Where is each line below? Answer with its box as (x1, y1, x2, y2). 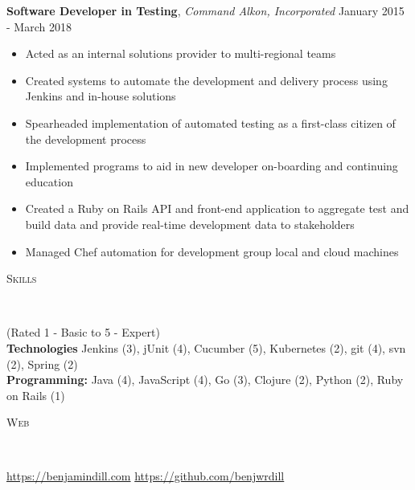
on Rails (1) (6, 386, 65, 403)
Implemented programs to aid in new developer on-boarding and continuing (25, 157, 398, 174)
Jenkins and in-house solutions (25, 88, 176, 104)
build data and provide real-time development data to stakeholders (25, 215, 355, 232)
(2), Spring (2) (6, 355, 78, 372)
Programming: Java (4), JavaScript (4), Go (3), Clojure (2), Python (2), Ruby (6, 371, 404, 388)
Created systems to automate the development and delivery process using (25, 71, 388, 88)
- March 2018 (6, 18, 72, 35)
